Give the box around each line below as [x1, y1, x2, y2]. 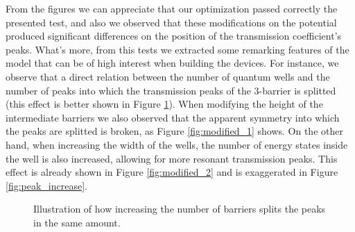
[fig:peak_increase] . [6, 178, 87, 192]
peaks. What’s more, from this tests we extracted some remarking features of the [6, 42, 349, 56]
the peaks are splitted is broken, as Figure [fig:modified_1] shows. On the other [6, 124, 343, 138]
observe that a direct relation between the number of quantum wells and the [6, 69, 330, 83]
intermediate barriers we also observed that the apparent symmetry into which [6, 110, 340, 124]
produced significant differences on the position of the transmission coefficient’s [6, 28, 342, 43]
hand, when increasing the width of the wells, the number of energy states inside [6, 137, 348, 151]
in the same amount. [33, 215, 121, 229]
